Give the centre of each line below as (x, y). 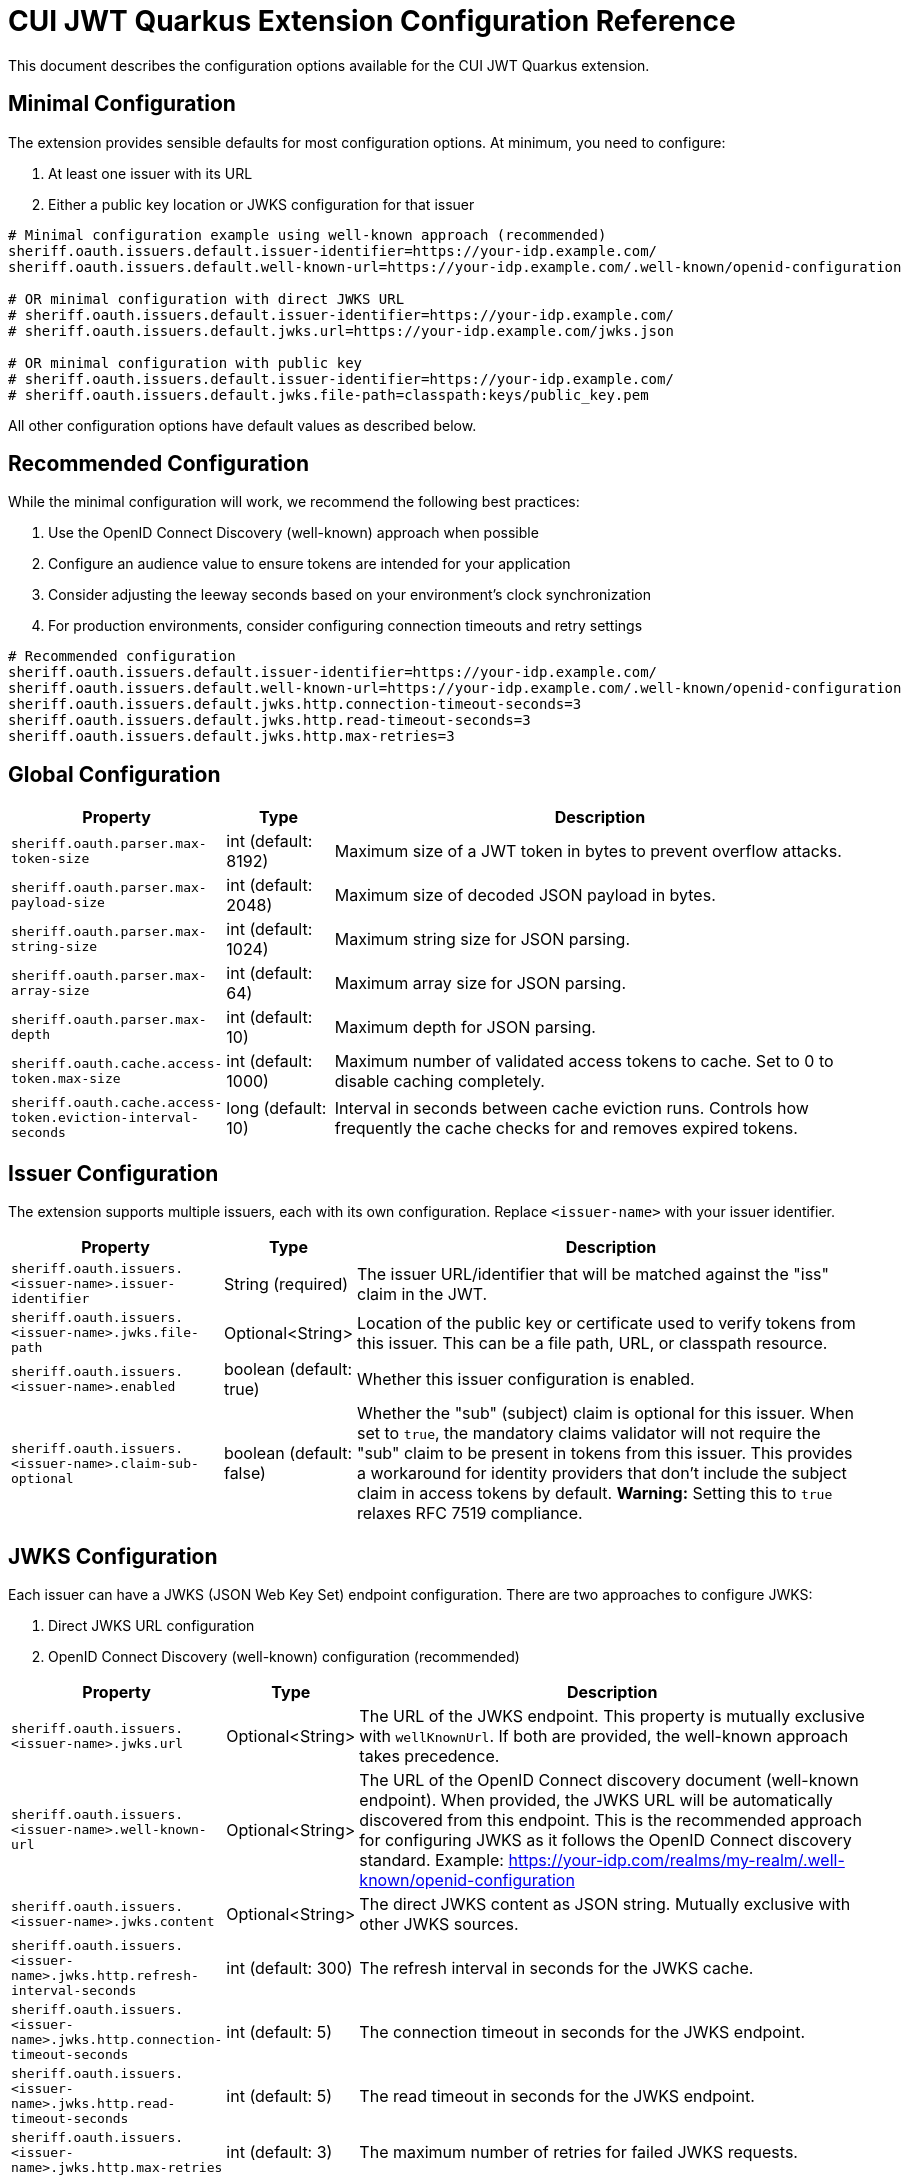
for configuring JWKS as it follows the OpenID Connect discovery (605, 1839)
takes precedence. (429, 1755)
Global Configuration (114, 774)
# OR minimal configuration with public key (185, 362)
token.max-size (66, 1079)
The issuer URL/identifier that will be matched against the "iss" (593, 1273)
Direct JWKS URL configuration (151, 1625)
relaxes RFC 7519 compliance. (470, 1513)
